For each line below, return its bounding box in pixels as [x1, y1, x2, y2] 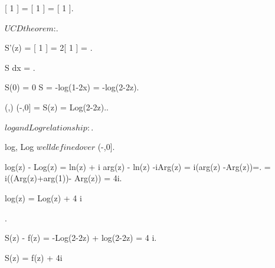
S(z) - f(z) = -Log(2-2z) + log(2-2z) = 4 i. [5, 231, 157, 244]
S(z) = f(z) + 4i [5, 251, 63, 263]
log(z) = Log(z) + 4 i [5, 191, 82, 204]
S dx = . [5, 61, 35, 73]
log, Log [5, 140, 34, 153]
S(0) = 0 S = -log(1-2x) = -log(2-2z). [5, 81, 139, 93]
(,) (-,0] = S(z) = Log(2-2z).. [5, 100, 109, 113]
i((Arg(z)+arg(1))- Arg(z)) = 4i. [5, 172, 122, 184]
